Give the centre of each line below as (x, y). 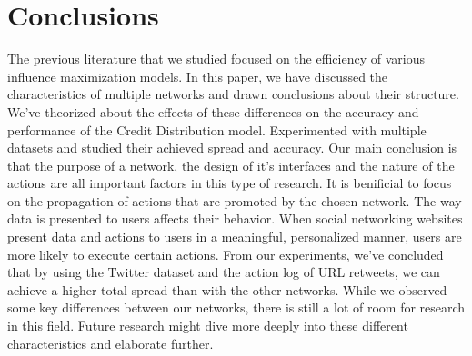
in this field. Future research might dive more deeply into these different (208, 326)
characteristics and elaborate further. (110, 343)
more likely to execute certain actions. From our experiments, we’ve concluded (226, 254)
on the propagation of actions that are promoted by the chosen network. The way (235, 200)
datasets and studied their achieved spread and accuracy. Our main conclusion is (232, 148)
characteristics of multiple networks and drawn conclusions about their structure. (233, 94)
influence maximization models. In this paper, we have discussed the (198, 76)
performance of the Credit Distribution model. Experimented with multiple (217, 129)
